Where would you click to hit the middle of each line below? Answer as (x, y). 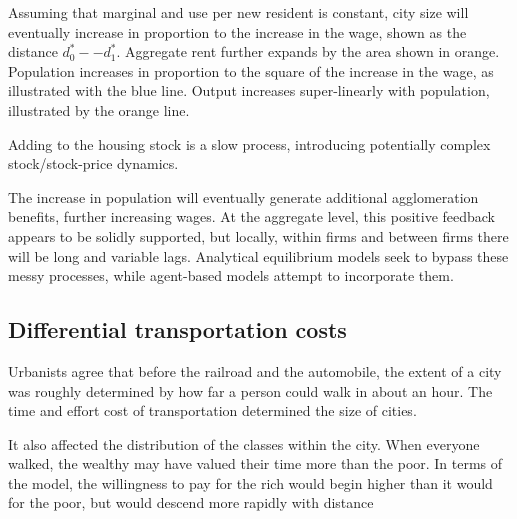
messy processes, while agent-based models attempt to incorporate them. (231, 275)
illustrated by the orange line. (99, 109)
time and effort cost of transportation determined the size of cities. (212, 410)
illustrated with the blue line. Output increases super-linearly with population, (249, 90)
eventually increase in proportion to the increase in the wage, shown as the (237, 31)
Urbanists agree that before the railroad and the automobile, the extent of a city (255, 370)
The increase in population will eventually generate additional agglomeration (243, 196)
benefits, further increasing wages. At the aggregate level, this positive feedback (252, 216)
